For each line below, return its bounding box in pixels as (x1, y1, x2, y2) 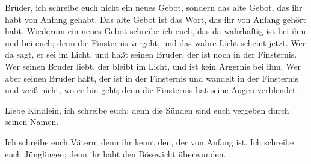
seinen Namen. (5, 115, 59, 128)
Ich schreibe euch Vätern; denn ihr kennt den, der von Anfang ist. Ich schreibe (5, 135, 294, 148)
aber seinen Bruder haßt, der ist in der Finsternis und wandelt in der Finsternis (5, 71, 298, 84)
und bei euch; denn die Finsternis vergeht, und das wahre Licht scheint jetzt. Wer (5, 36, 306, 49)
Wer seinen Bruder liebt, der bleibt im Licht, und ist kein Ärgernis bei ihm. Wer (5, 59, 301, 72)
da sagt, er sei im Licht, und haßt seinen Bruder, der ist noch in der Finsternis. (5, 48, 297, 61)
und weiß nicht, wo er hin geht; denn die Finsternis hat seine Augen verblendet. (5, 84, 298, 96)
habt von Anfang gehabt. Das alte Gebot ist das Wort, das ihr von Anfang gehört (5, 13, 306, 25)
